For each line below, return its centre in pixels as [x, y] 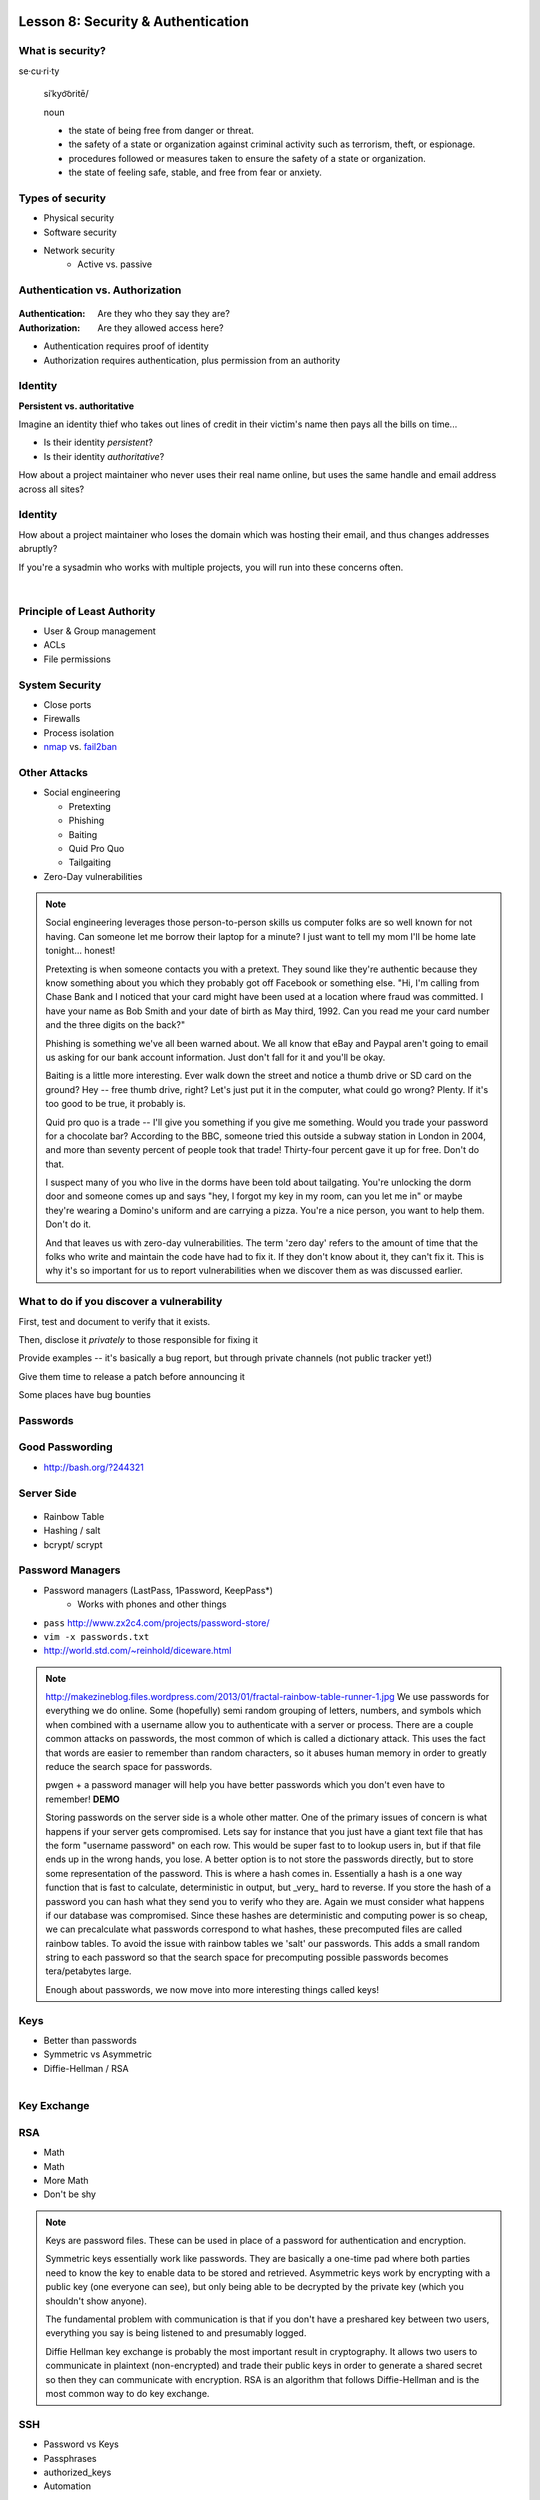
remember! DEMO [82, 1799]
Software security [80, 232]
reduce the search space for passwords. [129, 1767]
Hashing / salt [72, 1531]
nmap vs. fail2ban [80, 747]
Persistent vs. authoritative [76, 406]
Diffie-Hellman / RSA [86, 2068]
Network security [79, 251]
